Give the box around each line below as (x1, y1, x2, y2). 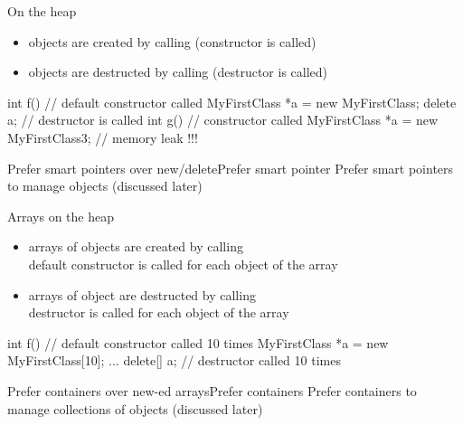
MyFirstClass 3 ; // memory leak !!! (7, 127, 198, 146)
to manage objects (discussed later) (7, 176, 203, 195)
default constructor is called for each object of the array (28, 254, 338, 273)
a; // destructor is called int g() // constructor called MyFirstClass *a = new (7, 110, 439, 129)
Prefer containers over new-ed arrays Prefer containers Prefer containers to (7, 381, 417, 400)
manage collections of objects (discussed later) (7, 399, 263, 418)
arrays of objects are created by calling (28, 237, 243, 256)
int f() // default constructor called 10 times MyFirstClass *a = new (7, 333, 389, 352)
